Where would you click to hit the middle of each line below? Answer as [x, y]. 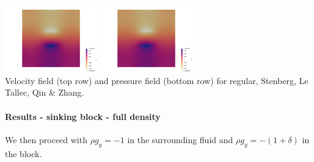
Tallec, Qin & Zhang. [45, 92]
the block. [24, 153]
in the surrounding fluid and [180, 139]
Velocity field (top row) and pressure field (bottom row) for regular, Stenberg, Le [157, 80]
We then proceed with [46, 139]
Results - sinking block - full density [83, 116]
